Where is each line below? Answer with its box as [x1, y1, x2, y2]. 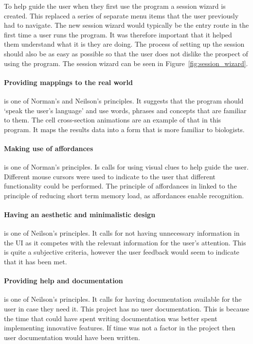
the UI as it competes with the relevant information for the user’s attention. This [4, 237, 246, 247]
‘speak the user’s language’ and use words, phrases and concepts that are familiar [4, 105, 247, 115]
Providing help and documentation [4, 275, 123, 286]
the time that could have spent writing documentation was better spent [4, 313, 217, 323]
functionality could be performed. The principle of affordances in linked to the [4, 181, 237, 191]
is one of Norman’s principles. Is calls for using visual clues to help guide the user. [4, 162, 249, 172]
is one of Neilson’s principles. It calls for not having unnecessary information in [4, 228, 240, 238]
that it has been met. [4, 257, 67, 267]
